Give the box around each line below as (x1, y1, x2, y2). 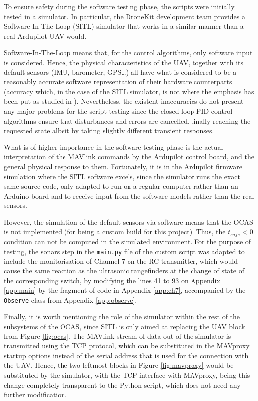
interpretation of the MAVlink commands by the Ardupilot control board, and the (4, 151, 254, 162)
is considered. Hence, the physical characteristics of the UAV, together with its (4, 57, 244, 67)
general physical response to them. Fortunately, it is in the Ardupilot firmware (4, 161, 242, 171)
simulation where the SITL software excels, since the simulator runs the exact (4, 171, 240, 181)
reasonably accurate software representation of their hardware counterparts (4, 76, 232, 87)
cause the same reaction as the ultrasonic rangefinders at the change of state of (4, 265, 244, 275)
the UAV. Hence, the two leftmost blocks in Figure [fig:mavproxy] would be (4, 360, 234, 370)
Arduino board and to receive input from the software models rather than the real (4, 190, 254, 200)
